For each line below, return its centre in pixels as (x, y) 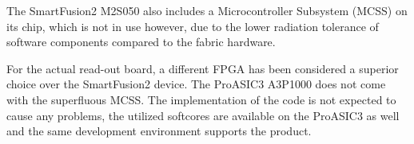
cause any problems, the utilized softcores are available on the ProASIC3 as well (203, 115)
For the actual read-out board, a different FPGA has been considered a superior (203, 68)
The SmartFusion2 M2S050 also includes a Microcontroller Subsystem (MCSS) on (207, 10)
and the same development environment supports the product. (159, 131)
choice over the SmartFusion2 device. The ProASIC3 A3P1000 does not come (196, 84)
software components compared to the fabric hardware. (141, 42)
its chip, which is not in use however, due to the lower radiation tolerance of (193, 26)
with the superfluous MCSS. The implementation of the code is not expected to (201, 99)
